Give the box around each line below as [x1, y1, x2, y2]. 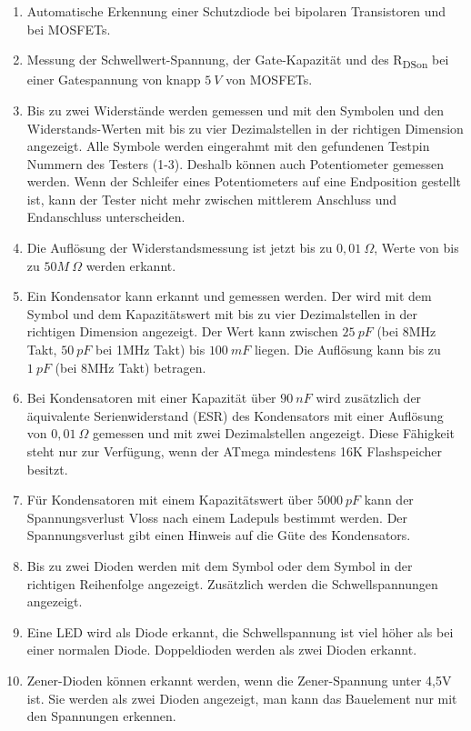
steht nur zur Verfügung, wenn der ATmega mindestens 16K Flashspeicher [26, 442, 442, 460]
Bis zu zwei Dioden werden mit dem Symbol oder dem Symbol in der [26, 556, 413, 575]
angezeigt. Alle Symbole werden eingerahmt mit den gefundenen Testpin [26, 136, 430, 155]
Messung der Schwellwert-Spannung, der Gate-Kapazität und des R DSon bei [26, 50, 449, 71]
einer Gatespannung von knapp [26, 70, 201, 89]
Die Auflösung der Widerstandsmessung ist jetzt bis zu [26, 238, 333, 257]
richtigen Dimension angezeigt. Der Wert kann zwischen [26, 322, 338, 341]
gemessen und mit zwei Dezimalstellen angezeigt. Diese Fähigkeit [93, 424, 456, 443]
